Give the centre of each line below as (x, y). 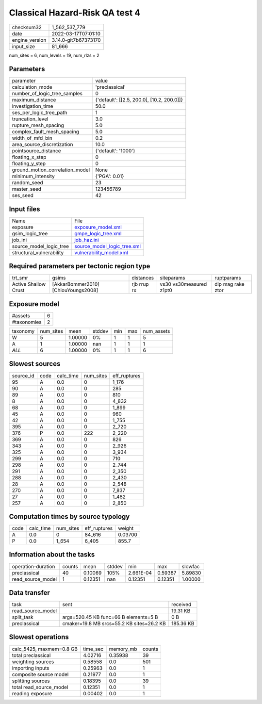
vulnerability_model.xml (101, 252)
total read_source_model (40, 687)
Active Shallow (29, 284)
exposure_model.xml (98, 227)
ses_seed (23, 196)
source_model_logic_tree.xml (107, 246)
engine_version (29, 40)
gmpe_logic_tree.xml (98, 233)
